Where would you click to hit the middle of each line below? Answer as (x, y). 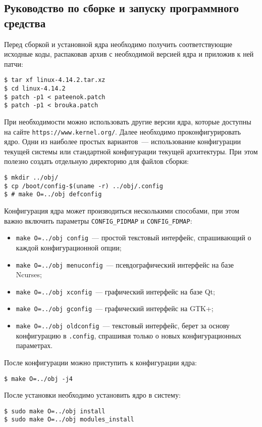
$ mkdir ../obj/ (31, 178)
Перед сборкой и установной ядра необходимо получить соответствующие (118, 44)
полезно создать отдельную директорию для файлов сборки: (96, 161)
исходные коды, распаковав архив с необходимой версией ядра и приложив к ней (129, 54)
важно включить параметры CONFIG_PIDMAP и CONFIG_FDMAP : (98, 220)
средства (25, 23)
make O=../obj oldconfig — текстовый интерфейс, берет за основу (123, 326)
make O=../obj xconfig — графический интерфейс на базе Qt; (115, 291)
